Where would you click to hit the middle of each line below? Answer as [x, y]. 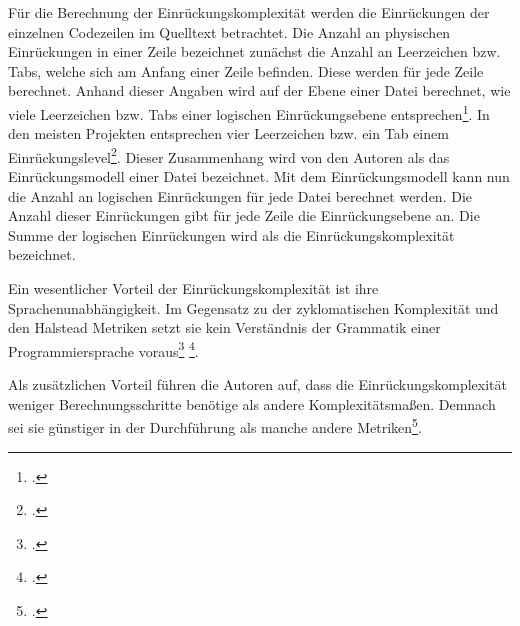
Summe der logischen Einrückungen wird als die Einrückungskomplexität [231, 234]
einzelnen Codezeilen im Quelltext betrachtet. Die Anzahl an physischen [229, 31]
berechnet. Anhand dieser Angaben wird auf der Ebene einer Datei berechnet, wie [259, 90]
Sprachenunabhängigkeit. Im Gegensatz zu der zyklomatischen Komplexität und [253, 307]
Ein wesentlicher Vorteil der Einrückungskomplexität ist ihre [193, 288]
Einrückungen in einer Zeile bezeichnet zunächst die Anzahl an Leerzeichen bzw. [254, 51]
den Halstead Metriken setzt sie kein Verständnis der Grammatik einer [224, 327]
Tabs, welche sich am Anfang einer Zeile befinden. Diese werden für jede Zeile [246, 70]
